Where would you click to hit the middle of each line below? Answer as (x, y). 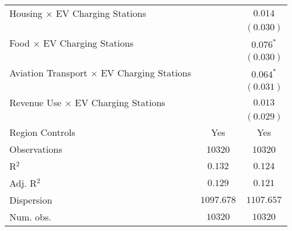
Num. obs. (30, 217)
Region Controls (42, 132)
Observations (36, 149)
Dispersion (31, 200)
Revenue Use (36, 102)
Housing (26, 13)
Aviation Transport (48, 73)
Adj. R (23, 183)
